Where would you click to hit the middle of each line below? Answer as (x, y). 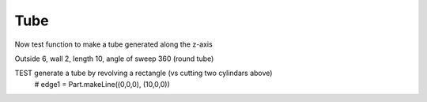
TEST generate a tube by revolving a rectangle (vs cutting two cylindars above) (144, 73)
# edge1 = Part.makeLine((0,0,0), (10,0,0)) (102, 84)
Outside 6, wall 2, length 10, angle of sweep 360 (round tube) (114, 59)
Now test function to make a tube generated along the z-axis (113, 44)
